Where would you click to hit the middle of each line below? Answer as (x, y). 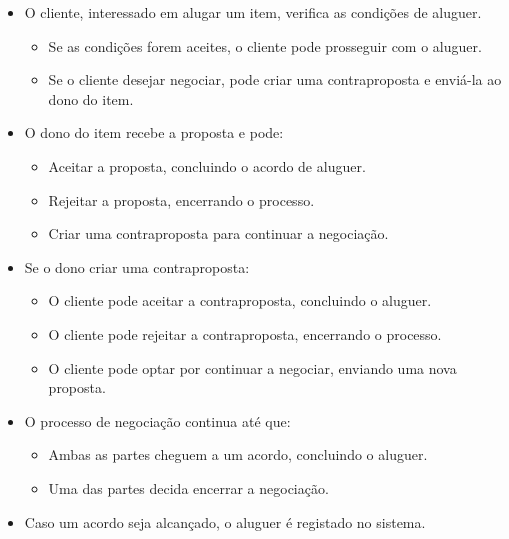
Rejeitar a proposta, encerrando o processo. (181, 199)
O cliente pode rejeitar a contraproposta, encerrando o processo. (245, 333)
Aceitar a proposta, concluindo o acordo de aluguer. (207, 165)
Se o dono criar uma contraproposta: (137, 266)
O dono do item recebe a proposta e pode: (154, 132)
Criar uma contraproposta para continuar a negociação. (218, 233)
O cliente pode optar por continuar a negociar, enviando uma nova (252, 367)
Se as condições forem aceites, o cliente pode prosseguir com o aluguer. (265, 45)
